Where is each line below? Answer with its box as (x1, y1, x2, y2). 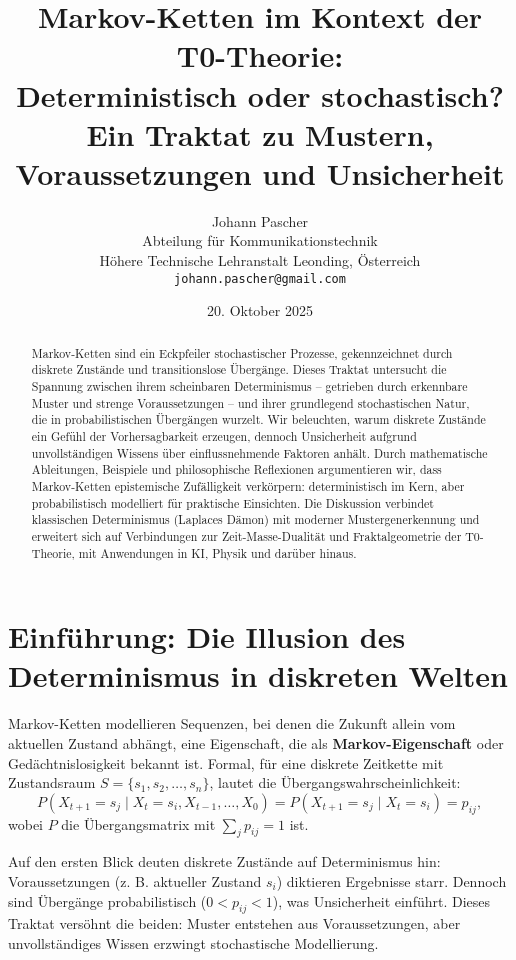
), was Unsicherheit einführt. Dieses (272, 890, 491, 911)
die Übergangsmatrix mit (61, 813, 216, 834)
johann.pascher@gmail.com (174, 271, 346, 286)
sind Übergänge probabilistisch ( (8, 890, 207, 911)
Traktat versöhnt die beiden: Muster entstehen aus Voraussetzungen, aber (8, 913, 461, 934)
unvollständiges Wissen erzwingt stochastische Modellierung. (8, 932, 379, 953)
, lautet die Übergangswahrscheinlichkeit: (209, 772, 461, 793)
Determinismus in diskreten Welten (8, 655, 508, 696)
